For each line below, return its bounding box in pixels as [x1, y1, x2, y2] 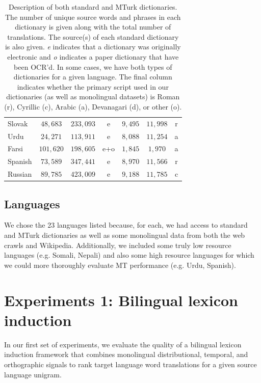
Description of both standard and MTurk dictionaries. [9, 2, 177, 12]
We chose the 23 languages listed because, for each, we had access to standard [4, 220, 248, 230]
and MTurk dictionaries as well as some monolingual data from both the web [4, 230, 245, 240]
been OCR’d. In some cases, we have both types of [14, 61, 172, 72]
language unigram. [4, 369, 62, 379]
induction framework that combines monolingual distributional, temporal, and [4, 349, 248, 360]
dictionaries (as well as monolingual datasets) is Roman [6, 91, 180, 102]
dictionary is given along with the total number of [15, 21, 171, 32]
